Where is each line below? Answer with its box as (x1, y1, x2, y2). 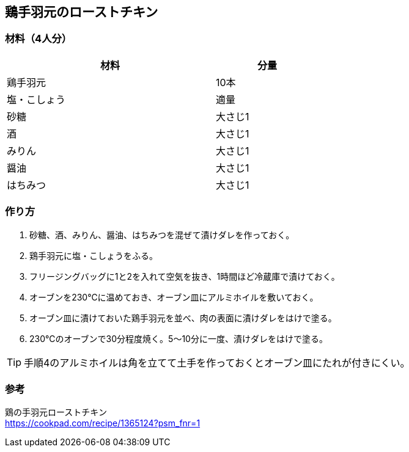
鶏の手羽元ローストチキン (5, 407, 107, 418)
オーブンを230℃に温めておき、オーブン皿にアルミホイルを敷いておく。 (29, 291, 319, 302)
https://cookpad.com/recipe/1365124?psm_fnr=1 (5, 418, 201, 429)
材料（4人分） (5, 32, 72, 45)
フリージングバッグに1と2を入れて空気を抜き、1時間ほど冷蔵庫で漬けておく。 (29, 271, 340, 282)
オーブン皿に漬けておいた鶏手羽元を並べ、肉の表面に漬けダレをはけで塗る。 (29, 312, 337, 323)
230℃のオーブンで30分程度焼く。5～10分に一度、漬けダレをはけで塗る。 (29, 333, 328, 344)
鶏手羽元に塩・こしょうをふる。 (29, 250, 158, 261)
